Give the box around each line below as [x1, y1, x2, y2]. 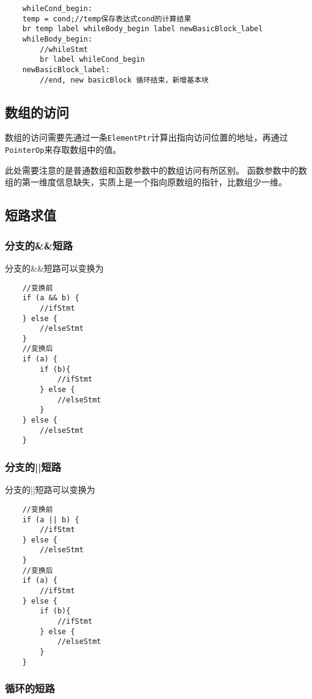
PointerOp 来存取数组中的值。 [5, 143, 122, 156]
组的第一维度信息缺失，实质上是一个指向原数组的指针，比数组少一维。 [5, 176, 287, 188]
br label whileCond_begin [40, 55, 145, 64]
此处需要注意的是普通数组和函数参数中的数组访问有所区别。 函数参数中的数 [5, 163, 307, 176]
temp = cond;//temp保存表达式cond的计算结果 [22, 14, 192, 23]
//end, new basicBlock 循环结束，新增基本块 [40, 75, 209, 84]
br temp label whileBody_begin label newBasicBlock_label [22, 24, 263, 34]
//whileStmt [40, 45, 89, 54]
